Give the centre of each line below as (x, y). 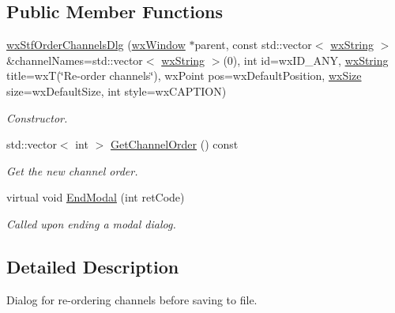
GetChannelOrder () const (174, 144)
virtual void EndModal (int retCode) (96, 197)
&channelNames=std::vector (75, 60)
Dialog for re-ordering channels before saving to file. (132, 299)
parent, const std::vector (253, 45)
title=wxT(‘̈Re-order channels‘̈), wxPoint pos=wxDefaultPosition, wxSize (184, 75)
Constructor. (37, 117)
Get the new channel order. (72, 170)
